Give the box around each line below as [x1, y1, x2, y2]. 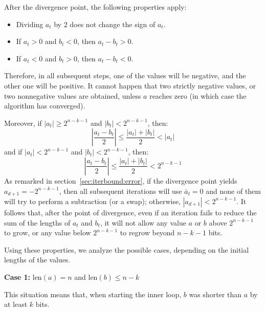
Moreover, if [4, 117, 42, 128]
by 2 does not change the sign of [54, 18, 156, 29]
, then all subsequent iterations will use [59, 185, 182, 196]
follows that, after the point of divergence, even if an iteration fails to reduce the [4, 207, 257, 217]
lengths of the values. [4, 254, 71, 265]
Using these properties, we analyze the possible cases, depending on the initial [4, 244, 249, 255]
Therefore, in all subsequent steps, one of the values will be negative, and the [4, 70, 246, 81]
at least [4, 299, 28, 309]
